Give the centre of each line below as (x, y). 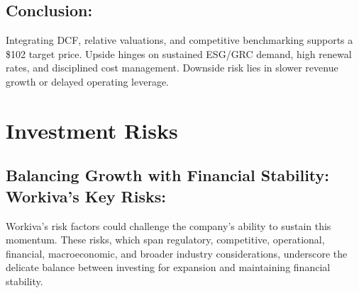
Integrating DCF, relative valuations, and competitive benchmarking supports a (179, 40)
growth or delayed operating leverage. (87, 81)
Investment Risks (92, 130)
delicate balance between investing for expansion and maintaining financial (168, 267)
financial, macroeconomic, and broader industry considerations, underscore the (177, 253)
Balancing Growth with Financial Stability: (167, 175)
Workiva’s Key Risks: (86, 196)
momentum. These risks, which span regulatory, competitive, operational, (165, 240)
